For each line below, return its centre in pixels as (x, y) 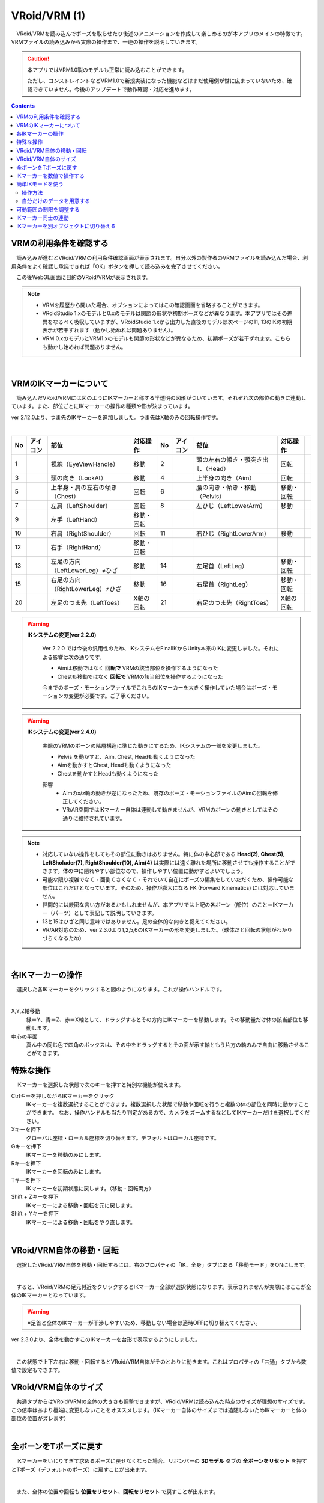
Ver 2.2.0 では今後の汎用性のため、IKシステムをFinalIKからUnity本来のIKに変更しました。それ (158, 649)
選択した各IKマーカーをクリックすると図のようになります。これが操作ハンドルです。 (121, 989)
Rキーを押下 (26, 1163)
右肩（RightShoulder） (83, 533)
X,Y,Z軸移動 (25, 1011)
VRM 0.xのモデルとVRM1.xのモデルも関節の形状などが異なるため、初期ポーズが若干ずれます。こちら (166, 338)
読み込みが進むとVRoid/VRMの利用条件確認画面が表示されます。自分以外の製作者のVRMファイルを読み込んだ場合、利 (162, 258)
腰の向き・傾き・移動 (226, 487)
